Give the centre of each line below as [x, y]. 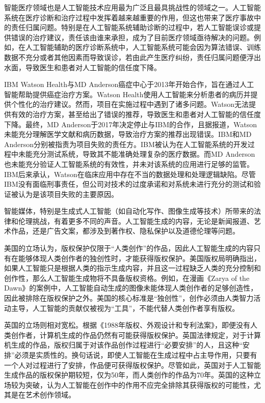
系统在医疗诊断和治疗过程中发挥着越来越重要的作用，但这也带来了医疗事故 [129, 17]
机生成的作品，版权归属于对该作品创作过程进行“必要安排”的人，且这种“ [123, 345]
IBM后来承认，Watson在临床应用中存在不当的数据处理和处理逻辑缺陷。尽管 [130, 174]
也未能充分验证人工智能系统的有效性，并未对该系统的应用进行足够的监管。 [129, 164]
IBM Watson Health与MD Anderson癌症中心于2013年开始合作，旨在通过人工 [129, 84]
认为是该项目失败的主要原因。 [68, 194]
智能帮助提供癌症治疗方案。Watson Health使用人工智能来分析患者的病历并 [127, 94]
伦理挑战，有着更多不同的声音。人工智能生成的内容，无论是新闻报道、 [136, 221]
